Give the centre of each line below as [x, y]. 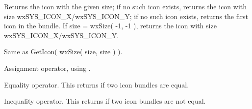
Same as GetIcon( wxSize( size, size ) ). [63, 52]
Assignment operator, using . [47, 68]
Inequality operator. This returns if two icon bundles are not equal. [105, 101]
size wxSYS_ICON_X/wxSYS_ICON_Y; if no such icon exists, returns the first [126, 16]
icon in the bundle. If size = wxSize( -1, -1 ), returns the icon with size [110, 26]
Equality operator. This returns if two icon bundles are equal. [97, 84]
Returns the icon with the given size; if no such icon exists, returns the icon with [126, 6]
